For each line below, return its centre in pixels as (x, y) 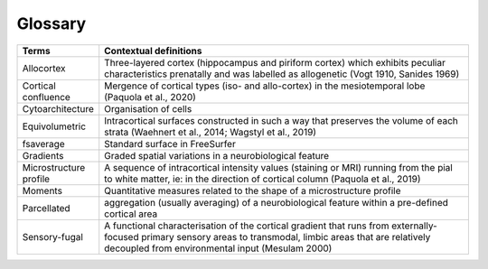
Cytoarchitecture (58, 108)
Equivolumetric (54, 126)
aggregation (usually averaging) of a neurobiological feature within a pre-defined (277, 202)
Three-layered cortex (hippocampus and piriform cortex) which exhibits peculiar (275, 62)
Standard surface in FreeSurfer (170, 144)
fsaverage (43, 144)
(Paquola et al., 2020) (150, 97)
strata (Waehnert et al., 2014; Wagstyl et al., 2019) (210, 132)
